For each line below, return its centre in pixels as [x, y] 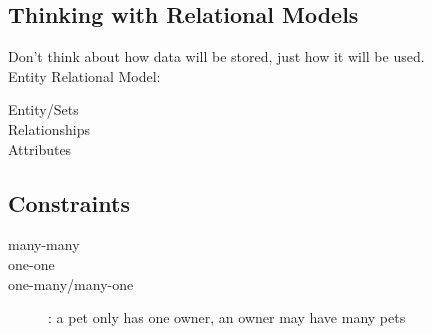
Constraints [69, 202]
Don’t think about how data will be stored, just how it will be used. [216, 56]
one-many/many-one [71, 283]
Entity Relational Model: [84, 75]
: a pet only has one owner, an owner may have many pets [227, 317]
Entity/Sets [43, 109]
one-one [31, 263]
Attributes [40, 148]
